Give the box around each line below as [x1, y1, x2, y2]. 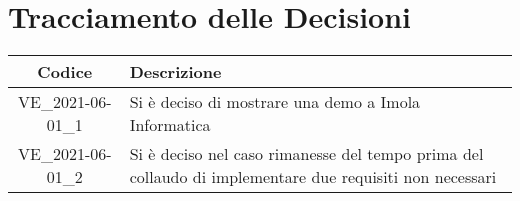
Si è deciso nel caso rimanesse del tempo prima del [129, 142, 484, 166]
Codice [37, 60, 93, 84]
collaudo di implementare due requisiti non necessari [129, 165, 497, 189]
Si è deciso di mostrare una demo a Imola [129, 90, 421, 114]
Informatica [129, 113, 211, 137]
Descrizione [129, 60, 222, 84]
